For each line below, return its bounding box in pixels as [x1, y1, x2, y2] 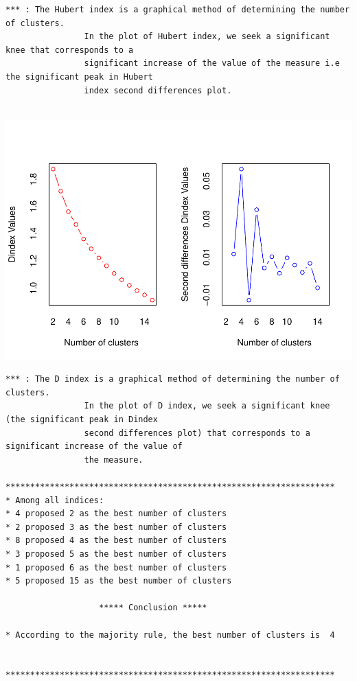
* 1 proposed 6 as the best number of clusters [5, 562, 227, 573]
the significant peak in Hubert [5, 71, 153, 82]
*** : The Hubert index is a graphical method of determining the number [5, 5, 350, 14]
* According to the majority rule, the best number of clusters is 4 [5, 630, 335, 640]
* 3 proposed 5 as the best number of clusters [5, 549, 227, 559]
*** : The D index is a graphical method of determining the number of [5, 374, 340, 384]
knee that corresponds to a [5, 45, 134, 55]
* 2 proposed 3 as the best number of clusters [5, 522, 227, 532]
